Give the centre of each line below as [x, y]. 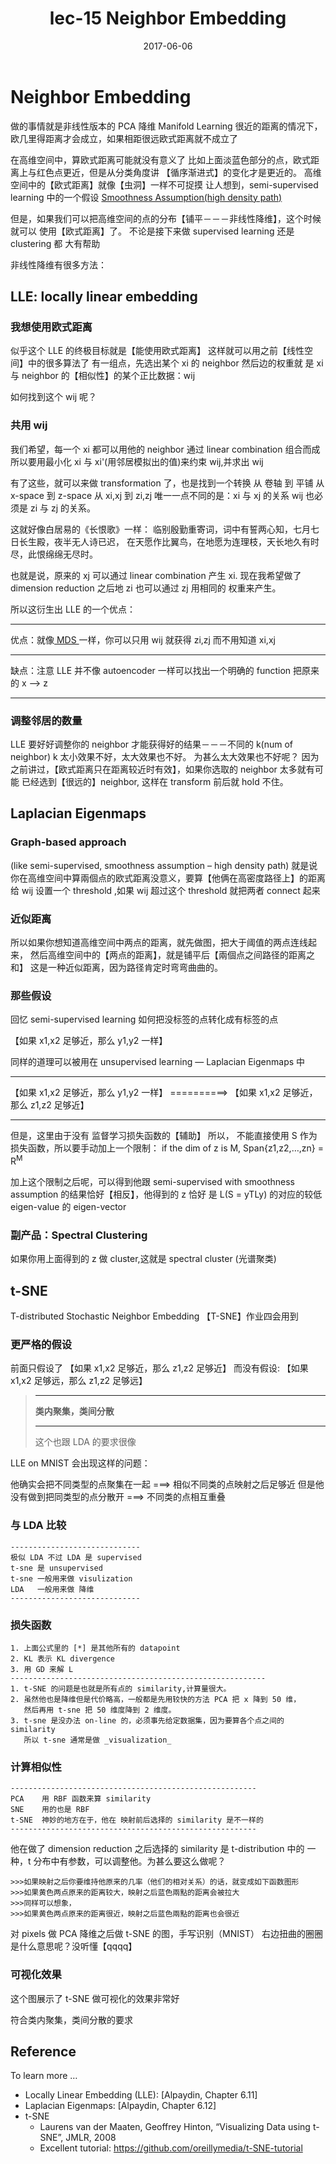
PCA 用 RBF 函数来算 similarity [81, 1799]
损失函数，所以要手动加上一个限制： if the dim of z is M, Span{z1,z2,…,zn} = [167, 1148]
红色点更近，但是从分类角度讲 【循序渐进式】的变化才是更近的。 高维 [179, 172]
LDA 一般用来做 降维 [52, 1589]
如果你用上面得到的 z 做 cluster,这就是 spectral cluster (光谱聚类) [143, 1259]
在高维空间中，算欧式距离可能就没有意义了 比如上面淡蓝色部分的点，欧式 [160, 159]
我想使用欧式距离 [51, 327]
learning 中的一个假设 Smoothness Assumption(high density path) [146, 197]
